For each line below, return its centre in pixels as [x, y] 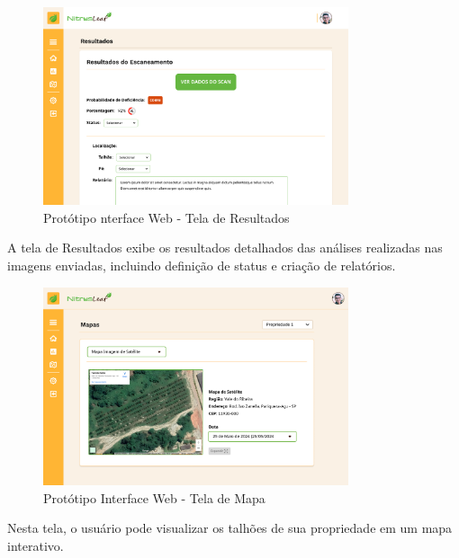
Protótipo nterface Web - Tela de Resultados [166, 217]
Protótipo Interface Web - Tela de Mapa [154, 497]
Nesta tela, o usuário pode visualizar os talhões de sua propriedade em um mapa [230, 528]
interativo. [36, 545]
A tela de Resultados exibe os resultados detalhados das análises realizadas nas [225, 248]
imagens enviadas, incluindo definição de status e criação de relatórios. [202, 266]
